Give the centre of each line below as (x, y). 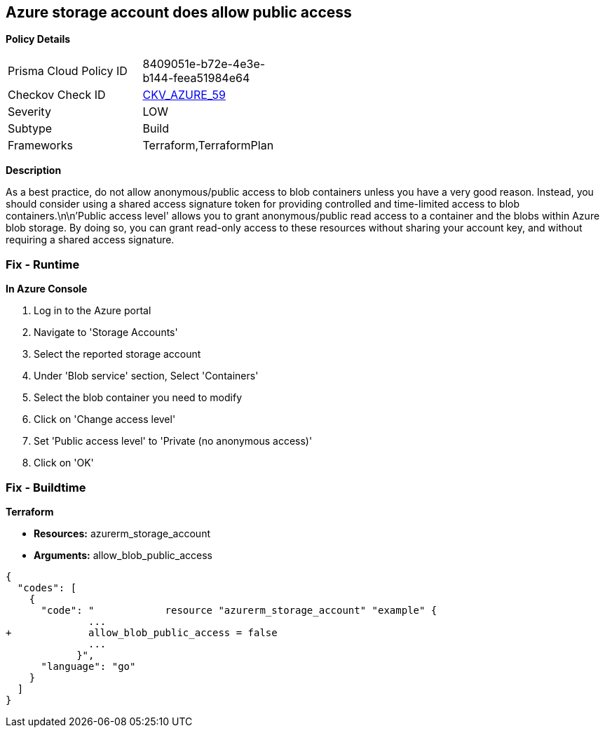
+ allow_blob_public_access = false (142, 632)
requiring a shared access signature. (90, 240)
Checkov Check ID (57, 95)
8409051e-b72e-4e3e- (204, 64)
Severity (29, 112)
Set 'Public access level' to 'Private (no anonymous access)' (173, 441)
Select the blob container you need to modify (138, 398)
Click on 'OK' (64, 463)
